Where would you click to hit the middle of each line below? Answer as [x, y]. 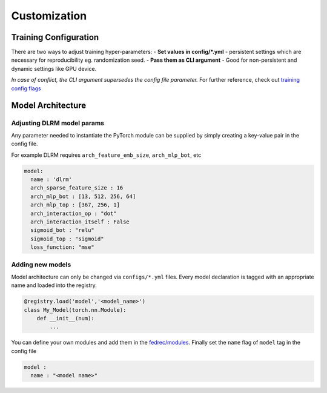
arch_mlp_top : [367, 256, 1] [75, 205]
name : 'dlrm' [51, 179]
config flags [26, 88]
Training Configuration [55, 37]
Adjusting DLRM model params [58, 123]
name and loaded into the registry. [54, 285]
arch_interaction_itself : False [80, 222]
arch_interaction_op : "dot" [74, 213]
